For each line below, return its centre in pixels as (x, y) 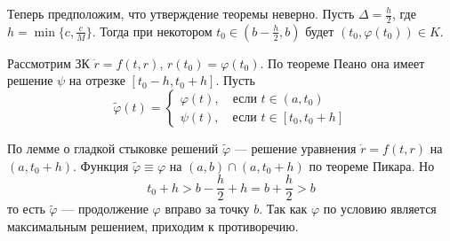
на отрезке (97, 80)
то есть (26, 209)
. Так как (283, 209)
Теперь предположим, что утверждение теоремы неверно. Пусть (181, 13)
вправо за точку (207, 209)
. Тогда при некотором (152, 31)
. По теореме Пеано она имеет (342, 62)
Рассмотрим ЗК (48, 62)
